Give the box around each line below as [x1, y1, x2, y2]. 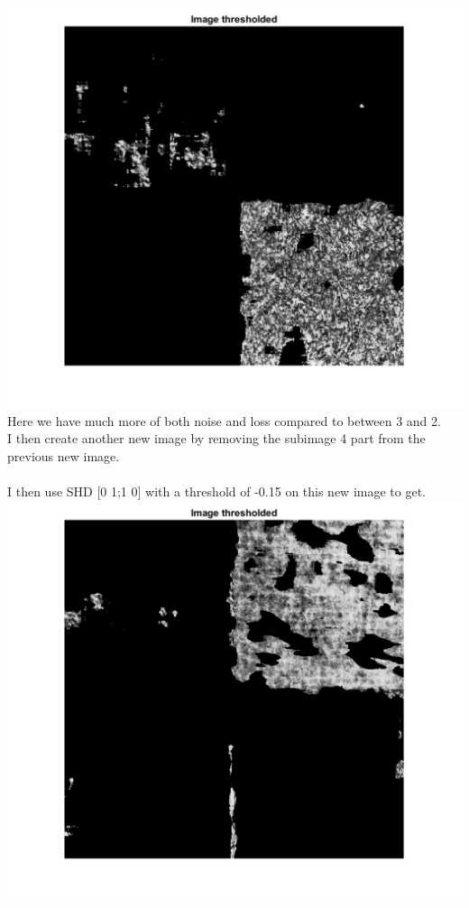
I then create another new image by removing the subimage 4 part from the [7, 429, 426, 448]
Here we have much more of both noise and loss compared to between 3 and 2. [7, 411, 441, 430]
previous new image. [7, 446, 120, 465]
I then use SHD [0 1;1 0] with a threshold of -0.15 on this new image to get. [7, 481, 426, 500]
